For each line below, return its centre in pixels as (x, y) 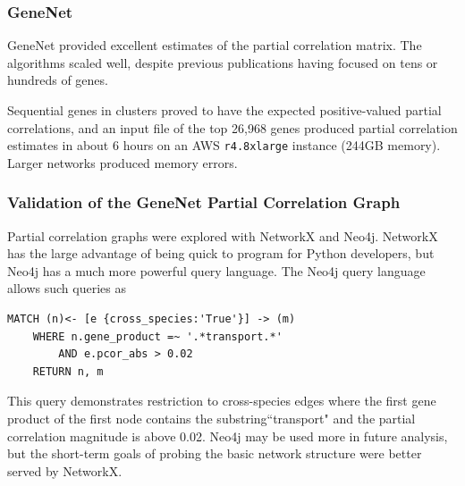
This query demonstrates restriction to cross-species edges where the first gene (222, 401)
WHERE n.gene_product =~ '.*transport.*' (157, 336)
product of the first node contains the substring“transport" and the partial (211, 418)
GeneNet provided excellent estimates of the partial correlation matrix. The (215, 45)
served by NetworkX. (65, 470)
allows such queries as (67, 288)
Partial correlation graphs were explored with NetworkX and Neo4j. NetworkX (223, 235)
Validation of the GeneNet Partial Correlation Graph (204, 202)
